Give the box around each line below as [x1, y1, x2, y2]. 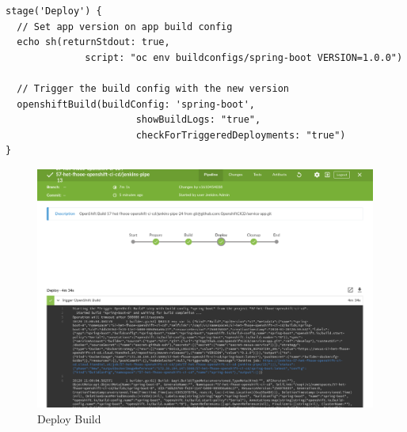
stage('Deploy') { [6, 6, 102, 17]
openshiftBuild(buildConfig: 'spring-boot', [17, 98, 255, 110]
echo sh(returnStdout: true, [17, 36, 170, 48]
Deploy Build [37, 410, 101, 426]
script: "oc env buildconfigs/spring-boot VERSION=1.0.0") [85, 51, 403, 63]
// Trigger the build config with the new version [17, 82, 289, 94]
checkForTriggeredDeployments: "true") [135, 129, 346, 141]
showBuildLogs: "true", [135, 114, 261, 126]
